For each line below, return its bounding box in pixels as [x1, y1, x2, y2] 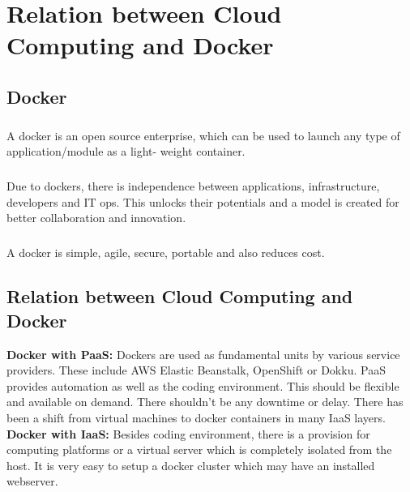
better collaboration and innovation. [6, 209, 186, 226]
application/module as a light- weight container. [6, 143, 246, 160]
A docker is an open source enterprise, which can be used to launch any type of [6, 126, 400, 143]
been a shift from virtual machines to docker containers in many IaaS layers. [6, 409, 386, 426]
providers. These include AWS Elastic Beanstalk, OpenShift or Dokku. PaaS [6, 362, 386, 379]
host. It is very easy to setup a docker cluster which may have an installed [6, 456, 375, 473]
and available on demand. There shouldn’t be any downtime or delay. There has [6, 393, 404, 410]
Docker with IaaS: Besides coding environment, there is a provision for [6, 425, 370, 442]
